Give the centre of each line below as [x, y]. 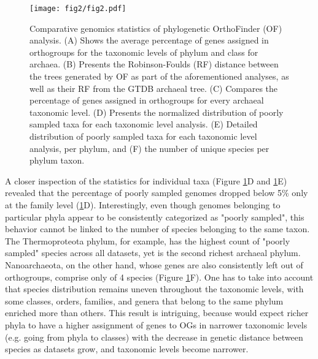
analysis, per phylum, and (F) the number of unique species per [149, 148]
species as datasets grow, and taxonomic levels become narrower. [127, 349]
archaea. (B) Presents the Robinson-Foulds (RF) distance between [154, 64]
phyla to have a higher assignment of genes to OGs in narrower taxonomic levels [156, 324]
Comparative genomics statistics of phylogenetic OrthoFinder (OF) [156, 28]
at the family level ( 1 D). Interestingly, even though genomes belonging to [143, 204]
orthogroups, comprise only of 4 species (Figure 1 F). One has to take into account [159, 277]
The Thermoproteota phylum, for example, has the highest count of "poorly [148, 240]
